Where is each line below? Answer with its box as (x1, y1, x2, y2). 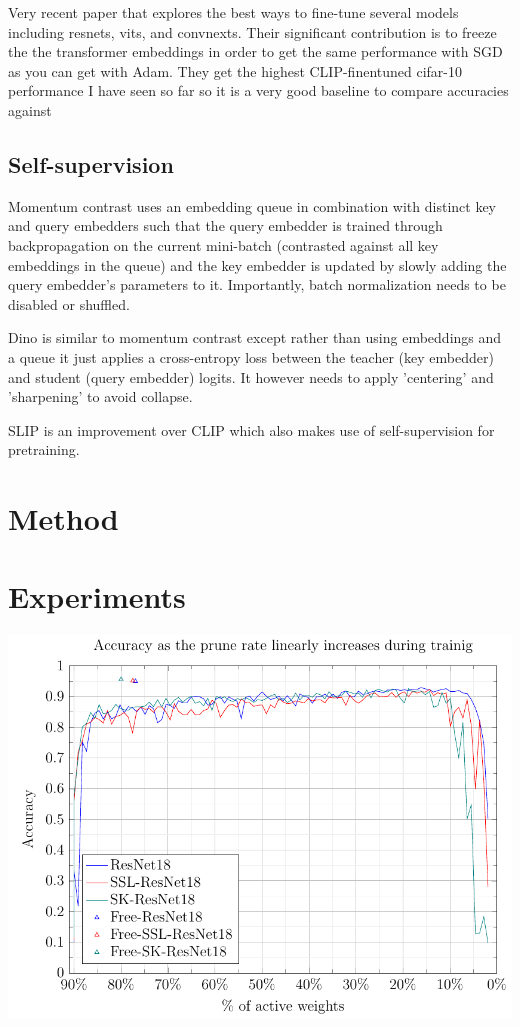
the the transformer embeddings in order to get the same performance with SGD (8, 41, 503, 62)
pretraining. (8, 439, 80, 460)
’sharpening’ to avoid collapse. (8, 386, 193, 407)
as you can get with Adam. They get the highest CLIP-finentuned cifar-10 (8, 60, 463, 81)
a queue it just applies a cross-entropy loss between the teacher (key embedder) (8, 346, 494, 367)
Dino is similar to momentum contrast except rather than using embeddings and (8, 327, 502, 348)
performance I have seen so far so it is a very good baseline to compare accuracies (8, 80, 509, 101)
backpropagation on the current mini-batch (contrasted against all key (8, 234, 439, 255)
